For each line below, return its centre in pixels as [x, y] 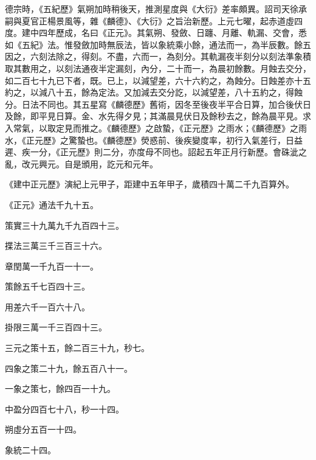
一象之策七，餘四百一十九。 [60, 389]
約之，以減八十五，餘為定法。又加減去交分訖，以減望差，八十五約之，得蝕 [154, 92]
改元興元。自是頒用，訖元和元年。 [90, 163]
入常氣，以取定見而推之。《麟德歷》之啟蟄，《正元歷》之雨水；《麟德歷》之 [152, 127]
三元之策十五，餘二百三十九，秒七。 [77, 348]
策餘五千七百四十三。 [47, 286]
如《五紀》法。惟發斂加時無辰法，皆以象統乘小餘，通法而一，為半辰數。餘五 [158, 44]
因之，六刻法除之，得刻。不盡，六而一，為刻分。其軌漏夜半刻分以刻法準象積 [158, 56]
